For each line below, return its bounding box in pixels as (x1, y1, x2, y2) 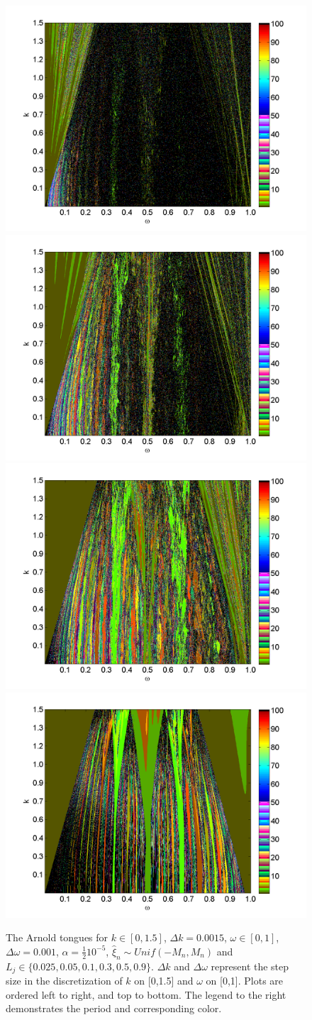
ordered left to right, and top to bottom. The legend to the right (6, 987, 286, 1002)
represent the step (211, 958, 289, 973)
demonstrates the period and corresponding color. (6, 1001, 222, 1016)
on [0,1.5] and (134, 973, 194, 988)
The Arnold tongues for (6, 930, 108, 945)
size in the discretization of (6, 973, 123, 988)
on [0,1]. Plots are (206, 973, 284, 988)
